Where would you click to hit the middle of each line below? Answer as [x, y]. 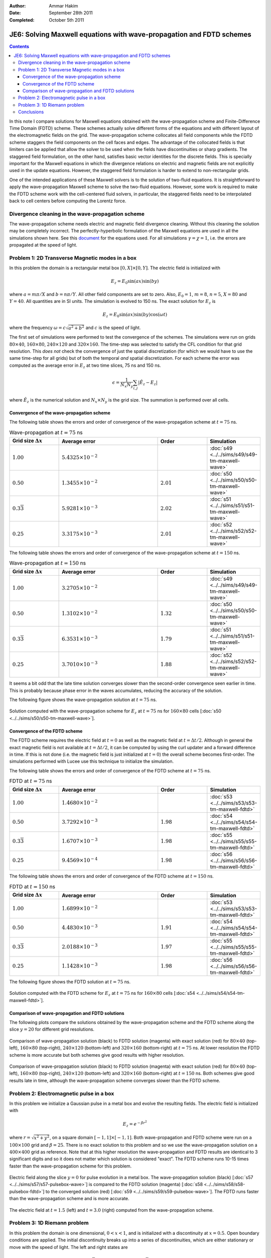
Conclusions [31, 112]
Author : [18, 6]
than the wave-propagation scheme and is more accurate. [70, 1199]
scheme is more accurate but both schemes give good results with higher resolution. [97, 1055]
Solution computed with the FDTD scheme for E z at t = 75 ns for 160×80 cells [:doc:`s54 [102, 994]
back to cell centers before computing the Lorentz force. [68, 201]
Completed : [22, 20]
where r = [20, 1138]
